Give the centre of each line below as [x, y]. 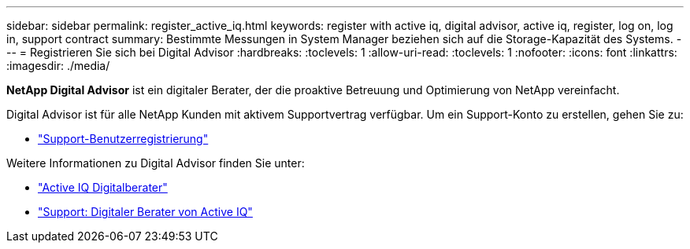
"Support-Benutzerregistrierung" [123, 139]
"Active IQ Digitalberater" [103, 187]
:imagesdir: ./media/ [58, 66]
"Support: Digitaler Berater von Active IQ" [145, 212]
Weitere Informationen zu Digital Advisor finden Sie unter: [156, 163]
